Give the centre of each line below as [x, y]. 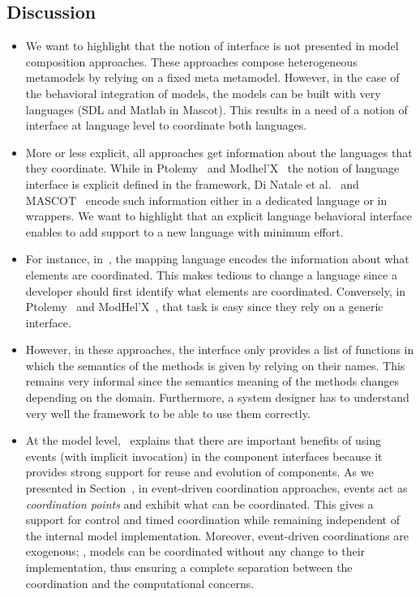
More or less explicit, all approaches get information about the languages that [219, 152]
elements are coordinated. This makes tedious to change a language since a [211, 274]
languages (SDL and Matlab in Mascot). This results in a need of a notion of [216, 109]
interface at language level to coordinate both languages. [166, 125]
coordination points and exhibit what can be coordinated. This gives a [199, 503]
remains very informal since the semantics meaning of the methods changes [212, 381]
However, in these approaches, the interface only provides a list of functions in [220, 350]
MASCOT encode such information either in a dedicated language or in [206, 200]
